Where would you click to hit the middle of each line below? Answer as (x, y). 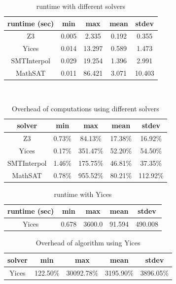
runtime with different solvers (81, 6)
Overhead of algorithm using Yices (88, 243)
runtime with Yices (83, 194)
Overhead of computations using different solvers (85, 108)
